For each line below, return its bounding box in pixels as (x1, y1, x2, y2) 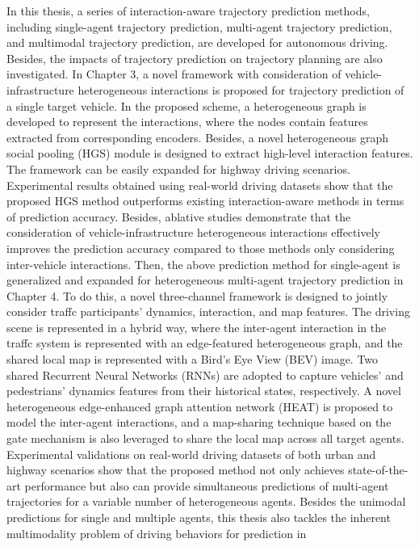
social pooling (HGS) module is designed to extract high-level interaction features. (6, 145, 413, 162)
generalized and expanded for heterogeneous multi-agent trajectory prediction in (6, 271, 404, 288)
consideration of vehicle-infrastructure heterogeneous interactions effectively (6, 224, 380, 241)
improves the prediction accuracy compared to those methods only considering (6, 239, 395, 256)
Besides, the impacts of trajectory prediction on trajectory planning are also (6, 49, 383, 66)
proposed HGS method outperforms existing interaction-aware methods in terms (6, 192, 404, 209)
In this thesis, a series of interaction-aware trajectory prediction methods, (6, 2, 370, 19)
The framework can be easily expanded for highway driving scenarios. (6, 160, 350, 177)
